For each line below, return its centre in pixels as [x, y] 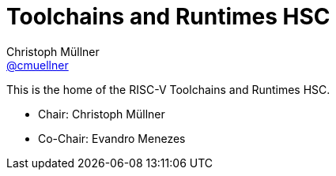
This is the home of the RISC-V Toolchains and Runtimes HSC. [168, 89]
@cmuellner [38, 65]
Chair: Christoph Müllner [102, 114]
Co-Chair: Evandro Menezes [112, 138]
